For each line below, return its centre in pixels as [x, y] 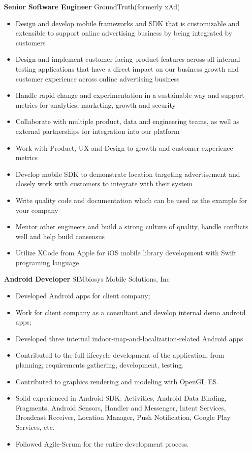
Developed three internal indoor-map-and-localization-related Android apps [129, 338]
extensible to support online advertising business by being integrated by [124, 33]
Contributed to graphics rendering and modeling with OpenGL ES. [117, 381]
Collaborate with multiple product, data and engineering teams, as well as [127, 121]
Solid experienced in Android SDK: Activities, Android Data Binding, [121, 398]
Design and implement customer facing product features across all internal [128, 59]
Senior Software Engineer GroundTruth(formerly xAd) [92, 6]
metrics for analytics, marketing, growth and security [95, 104]
